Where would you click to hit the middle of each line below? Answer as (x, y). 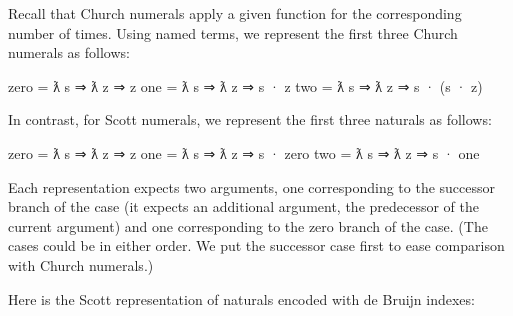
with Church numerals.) (81, 264)
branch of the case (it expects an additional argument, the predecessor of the (244, 206)
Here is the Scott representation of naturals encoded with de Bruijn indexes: (241, 298)
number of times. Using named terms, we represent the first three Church (233, 32)
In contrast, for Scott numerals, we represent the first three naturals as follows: (250, 119)
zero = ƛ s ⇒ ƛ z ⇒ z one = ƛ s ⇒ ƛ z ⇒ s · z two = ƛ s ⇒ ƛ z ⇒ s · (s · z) (245, 85)
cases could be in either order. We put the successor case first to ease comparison (256, 245)
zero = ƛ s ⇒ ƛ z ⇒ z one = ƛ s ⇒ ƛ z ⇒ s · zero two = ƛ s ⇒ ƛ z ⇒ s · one (244, 152)
